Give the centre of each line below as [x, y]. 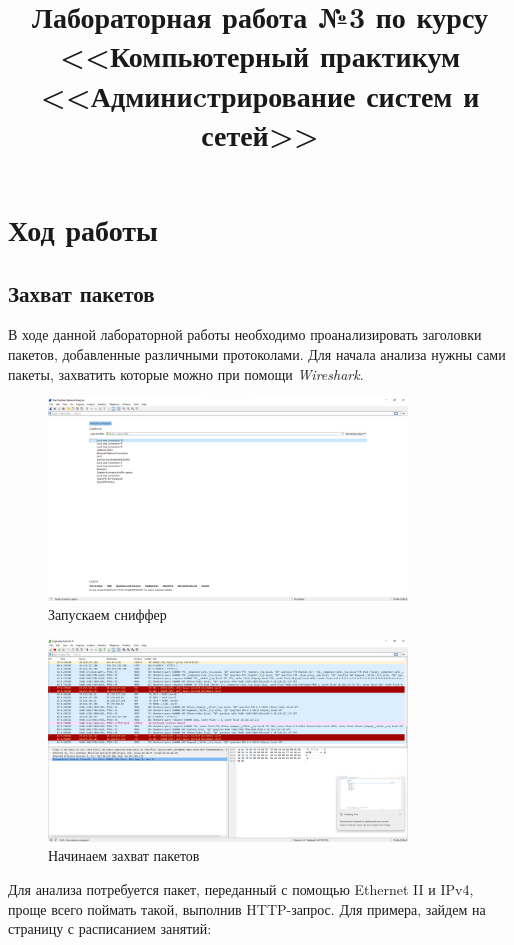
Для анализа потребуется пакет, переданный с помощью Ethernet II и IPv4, [241, 888]
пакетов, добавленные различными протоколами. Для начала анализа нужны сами [257, 353]
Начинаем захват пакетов [124, 855]
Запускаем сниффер [107, 614]
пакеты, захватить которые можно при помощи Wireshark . [186, 373]
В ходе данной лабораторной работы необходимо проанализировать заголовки [245, 334]
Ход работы [83, 228]
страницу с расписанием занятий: [110, 928]
